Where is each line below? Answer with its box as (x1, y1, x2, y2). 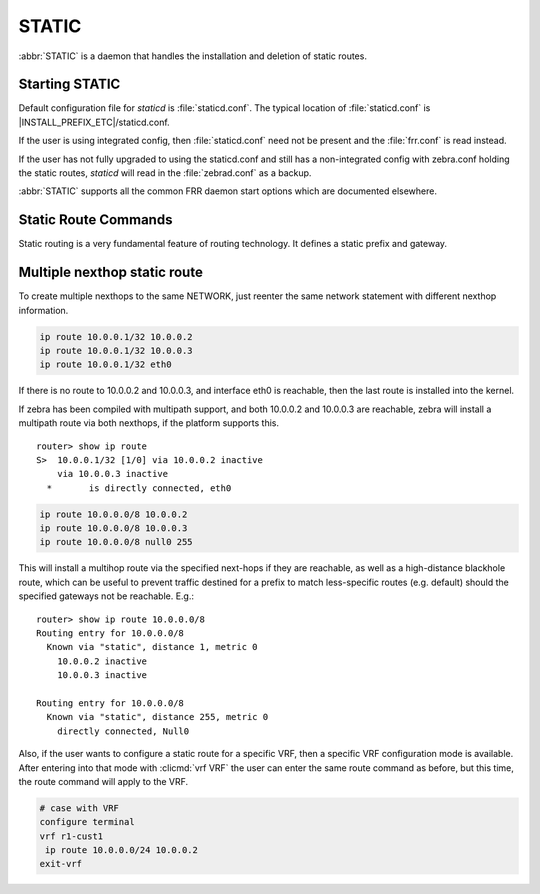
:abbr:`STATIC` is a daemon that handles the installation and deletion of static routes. (18, 50, 367, 62)
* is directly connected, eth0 (46, 482, 232, 494)
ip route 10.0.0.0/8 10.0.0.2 (39, 508, 188, 520)
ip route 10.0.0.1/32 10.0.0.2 (39, 331, 194, 342)
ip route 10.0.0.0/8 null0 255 (39, 536, 194, 548)
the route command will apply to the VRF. (18, 775, 189, 787)
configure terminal (39, 816, 135, 828)
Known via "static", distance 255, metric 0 (46, 711, 269, 723)
